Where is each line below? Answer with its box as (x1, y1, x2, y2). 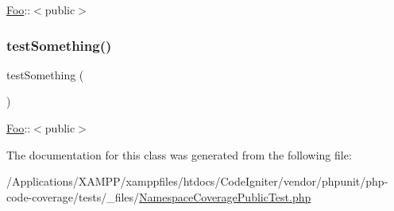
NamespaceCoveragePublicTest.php (139, 188, 311, 205)
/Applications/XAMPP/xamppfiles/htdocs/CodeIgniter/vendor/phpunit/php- (6, 173, 388, 190)
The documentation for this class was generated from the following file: (6, 146, 352, 163)
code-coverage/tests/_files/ (6, 188, 140, 205)
